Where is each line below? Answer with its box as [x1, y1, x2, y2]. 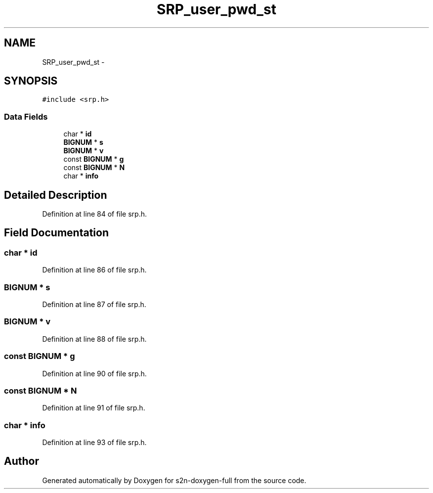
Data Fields [4, 111, 48, 122]
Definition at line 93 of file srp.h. [42, 438, 147, 447]
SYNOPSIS [4, 75, 58, 88]
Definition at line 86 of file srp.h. [42, 266, 147, 274]
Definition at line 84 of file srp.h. [42, 210, 147, 219]
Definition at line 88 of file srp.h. [42, 334, 147, 343]
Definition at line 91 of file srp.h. [42, 403, 145, 412]
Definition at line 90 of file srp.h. [42, 369, 147, 378]
